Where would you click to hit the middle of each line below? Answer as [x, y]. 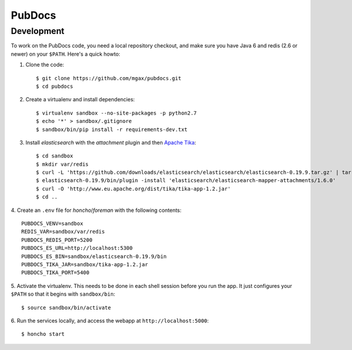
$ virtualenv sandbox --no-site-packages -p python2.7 [116, 113]
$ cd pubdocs [55, 86]
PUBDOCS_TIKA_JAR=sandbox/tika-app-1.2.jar [85, 264]
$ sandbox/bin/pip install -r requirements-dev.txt [112, 129]
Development [38, 31]
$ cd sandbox [55, 156]
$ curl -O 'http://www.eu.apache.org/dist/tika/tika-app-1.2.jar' [133, 188]
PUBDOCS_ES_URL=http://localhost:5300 [77, 248]
